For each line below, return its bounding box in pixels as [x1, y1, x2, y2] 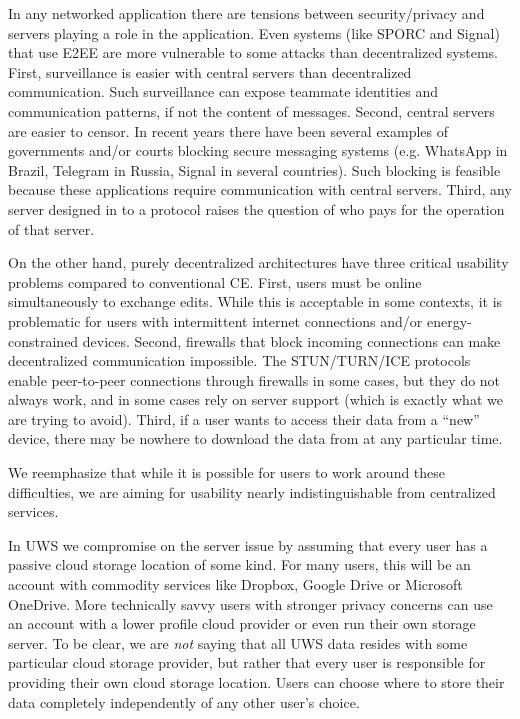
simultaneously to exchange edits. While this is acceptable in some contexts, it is [8, 291, 503, 312]
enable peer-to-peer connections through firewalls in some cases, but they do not [8, 369, 501, 390]
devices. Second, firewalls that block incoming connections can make [82, 330, 501, 351]
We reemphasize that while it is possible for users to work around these [8, 462, 446, 483]
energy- [426, 310, 472, 331]
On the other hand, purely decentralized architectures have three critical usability [8, 252, 509, 273]
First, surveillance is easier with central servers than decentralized [8, 61, 412, 82]
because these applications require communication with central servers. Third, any [8, 179, 512, 200]
